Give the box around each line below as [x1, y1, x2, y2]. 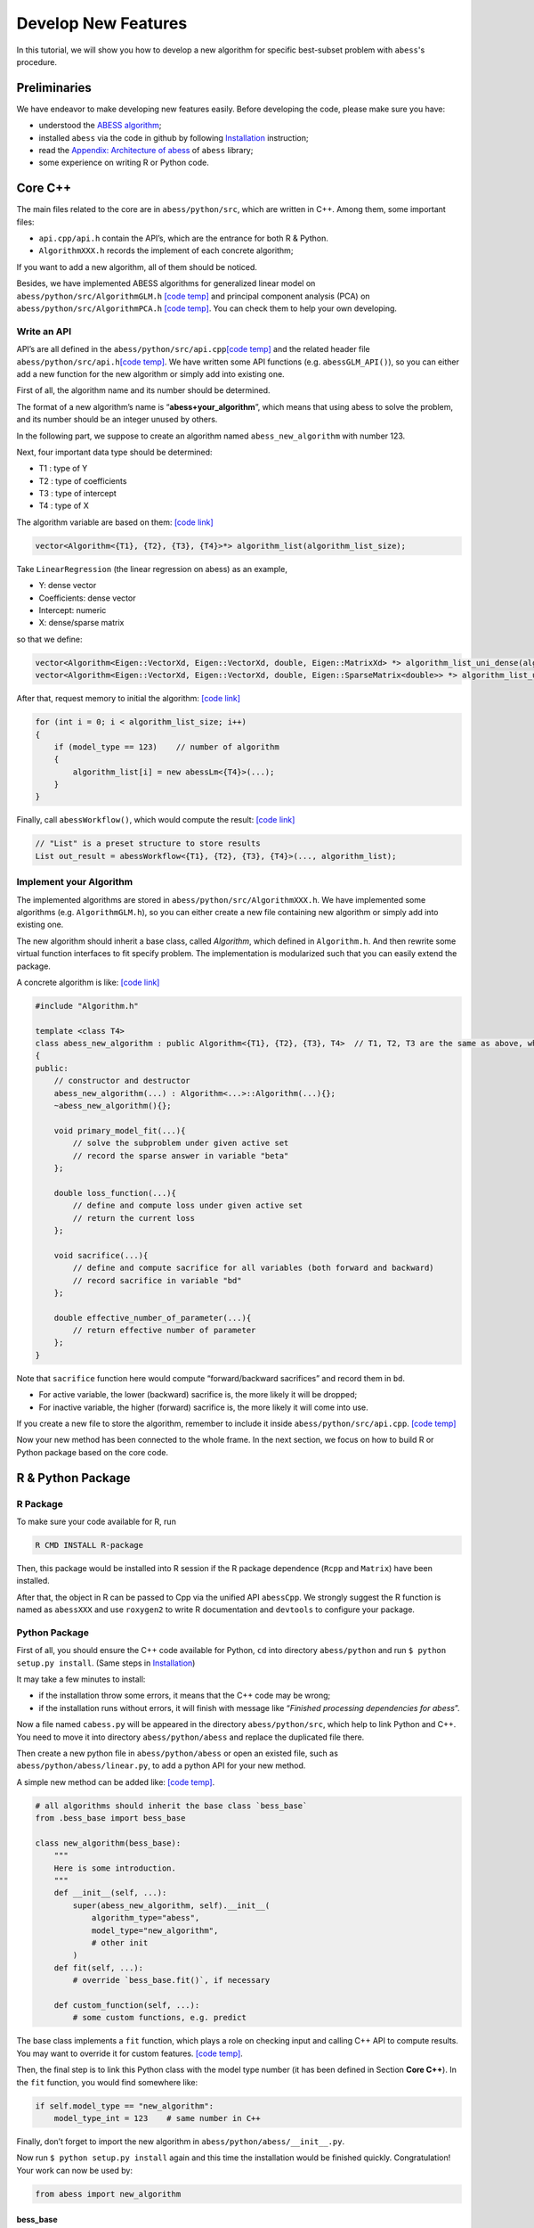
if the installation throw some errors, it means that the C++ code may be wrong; [38, 1690, 331, 1701]
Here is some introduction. [53, 1863, 177, 1873]
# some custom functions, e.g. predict [72, 2012, 247, 2023]
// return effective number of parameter [72, 1325, 256, 1336]
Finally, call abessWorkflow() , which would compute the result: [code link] [16, 815, 295, 825]
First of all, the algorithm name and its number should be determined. [16, 385, 271, 396]
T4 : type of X [38, 500, 89, 512]
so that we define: [16, 634, 84, 644]
